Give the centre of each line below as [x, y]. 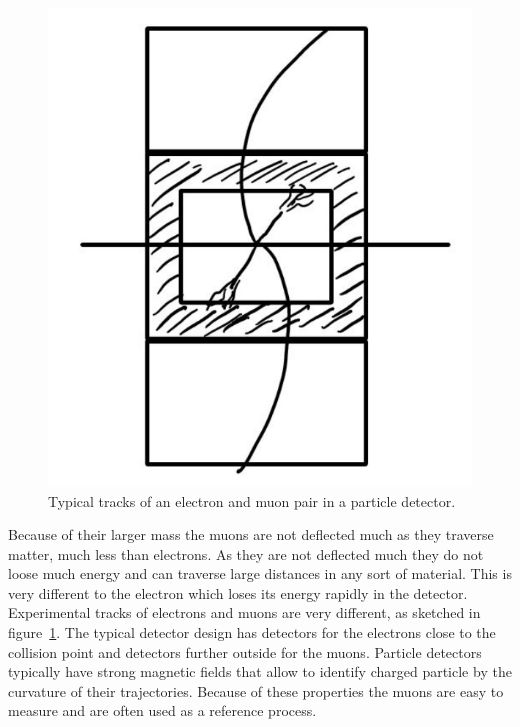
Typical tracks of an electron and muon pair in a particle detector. [252, 500]
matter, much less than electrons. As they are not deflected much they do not [246, 553]
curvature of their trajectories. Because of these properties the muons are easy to [256, 690]
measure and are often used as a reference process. [162, 710]
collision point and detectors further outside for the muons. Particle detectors [245, 651]
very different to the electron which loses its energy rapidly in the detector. [238, 592]
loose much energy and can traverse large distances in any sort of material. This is [260, 573]
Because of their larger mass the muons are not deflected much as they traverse [251, 534]
